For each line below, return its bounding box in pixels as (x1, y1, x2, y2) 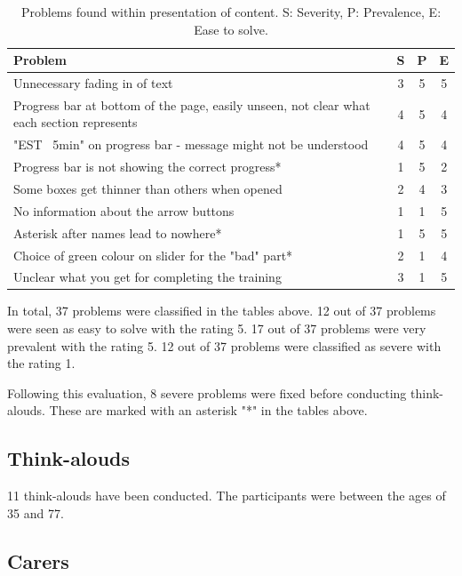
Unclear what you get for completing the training (13, 268, 282, 286)
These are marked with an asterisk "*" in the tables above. (49, 401, 368, 420)
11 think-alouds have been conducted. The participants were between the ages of (7, 486, 446, 505)
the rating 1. (7, 354, 76, 372)
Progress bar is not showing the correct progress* (13, 157, 282, 176)
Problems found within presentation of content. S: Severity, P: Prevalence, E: (20, 3, 442, 20)
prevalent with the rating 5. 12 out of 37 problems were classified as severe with (7, 336, 442, 355)
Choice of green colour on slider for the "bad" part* (13, 245, 293, 264)
